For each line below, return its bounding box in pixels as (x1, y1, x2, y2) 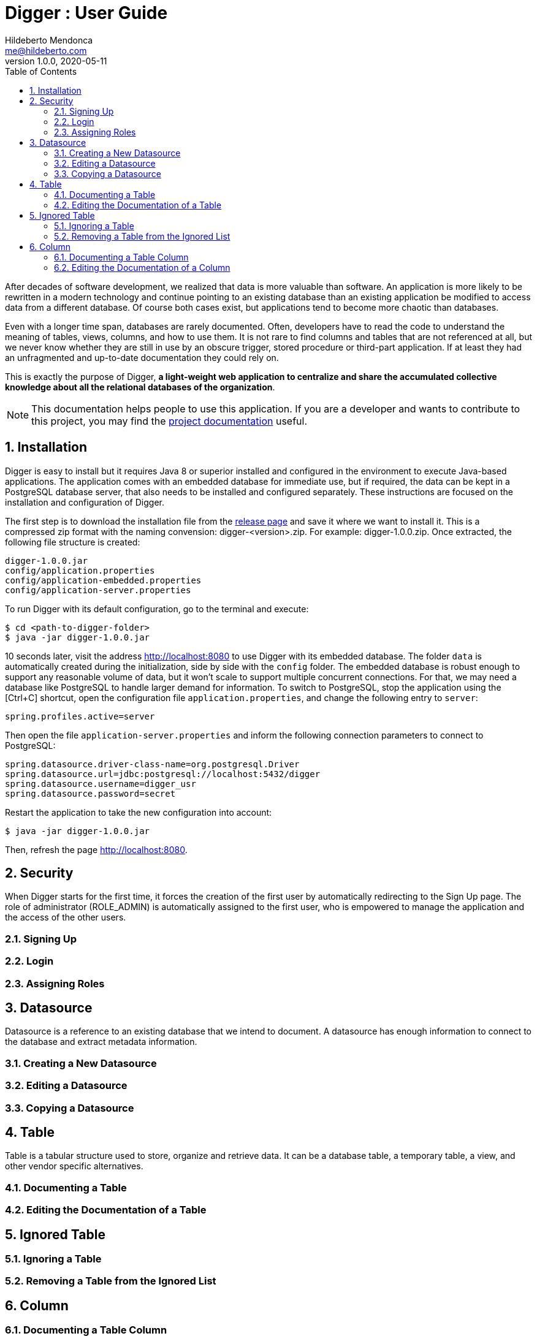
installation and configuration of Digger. (5, 496, 164, 507)
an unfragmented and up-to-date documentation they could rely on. (5, 352, 279, 363)
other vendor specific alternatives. (5, 1161, 143, 1172)
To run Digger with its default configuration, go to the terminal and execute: (5, 603, 309, 614)
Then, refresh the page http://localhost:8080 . (5, 844, 188, 855)
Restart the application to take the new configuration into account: (5, 807, 272, 818)
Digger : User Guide (5, 2, 168, 23)
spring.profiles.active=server (5, 711, 155, 721)
